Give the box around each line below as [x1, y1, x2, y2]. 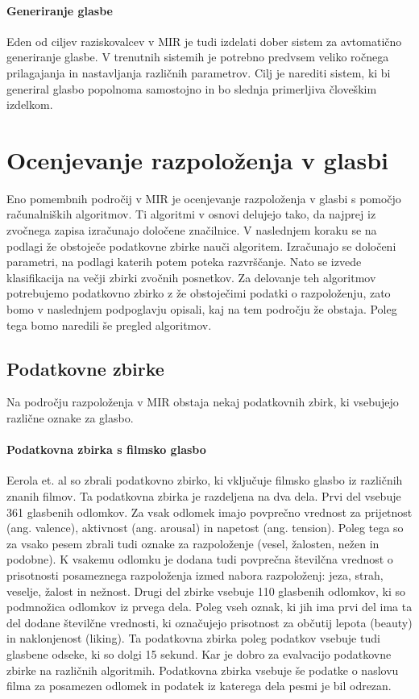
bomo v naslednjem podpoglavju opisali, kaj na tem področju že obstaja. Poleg [6, 301, 397, 318]
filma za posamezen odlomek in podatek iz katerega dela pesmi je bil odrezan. [6, 677, 392, 694]
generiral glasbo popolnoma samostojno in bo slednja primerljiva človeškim [6, 80, 377, 97]
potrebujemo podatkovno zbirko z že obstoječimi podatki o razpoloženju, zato [6, 285, 391, 302]
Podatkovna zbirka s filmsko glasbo [6, 441, 206, 458]
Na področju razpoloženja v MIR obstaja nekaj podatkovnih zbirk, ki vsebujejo [6, 393, 399, 410]
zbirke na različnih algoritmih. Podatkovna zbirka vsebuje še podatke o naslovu [6, 661, 399, 678]
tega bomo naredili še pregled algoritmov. [6, 316, 212, 333]
